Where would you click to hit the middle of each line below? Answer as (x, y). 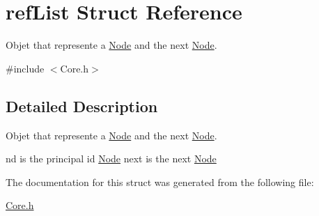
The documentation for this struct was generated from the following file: (160, 182)
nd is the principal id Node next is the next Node (111, 159)
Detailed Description (82, 106)
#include (25, 68)
